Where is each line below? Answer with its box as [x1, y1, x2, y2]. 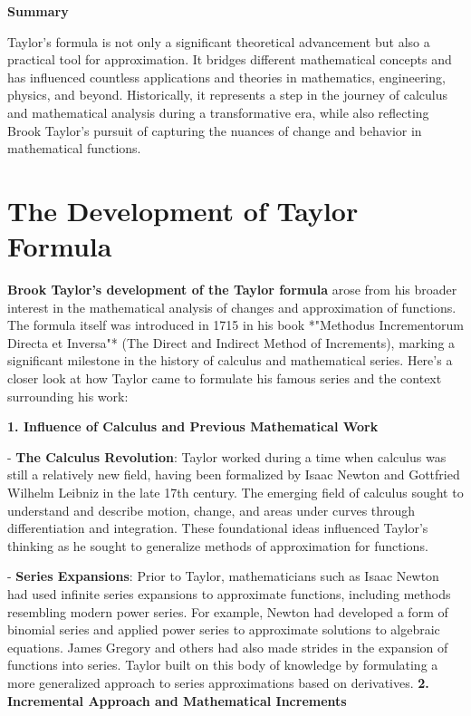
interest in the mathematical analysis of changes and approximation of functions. [7, 297, 457, 316]
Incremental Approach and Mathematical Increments [7, 691, 347, 710]
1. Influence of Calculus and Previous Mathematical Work [7, 417, 379, 436]
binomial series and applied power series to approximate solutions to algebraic [7, 620, 440, 639]
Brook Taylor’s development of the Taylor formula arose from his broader [7, 280, 457, 299]
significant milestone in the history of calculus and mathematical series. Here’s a [7, 351, 453, 370]
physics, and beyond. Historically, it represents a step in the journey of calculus [7, 85, 448, 104]
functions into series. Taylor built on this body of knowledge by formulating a [7, 655, 438, 674]
